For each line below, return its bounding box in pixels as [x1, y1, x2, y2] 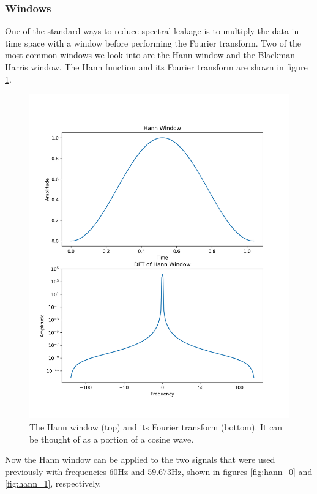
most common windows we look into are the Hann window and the [5, 48, 255, 61]
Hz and [117, 465, 145, 477]
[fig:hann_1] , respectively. [5, 477, 102, 490]
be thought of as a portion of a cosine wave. [29, 432, 194, 445]
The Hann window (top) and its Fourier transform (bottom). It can [29, 420, 283, 433]
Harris [5, 61, 28, 73]
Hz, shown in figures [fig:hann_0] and [171, 465, 313, 477]
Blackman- [258, 48, 298, 61]
